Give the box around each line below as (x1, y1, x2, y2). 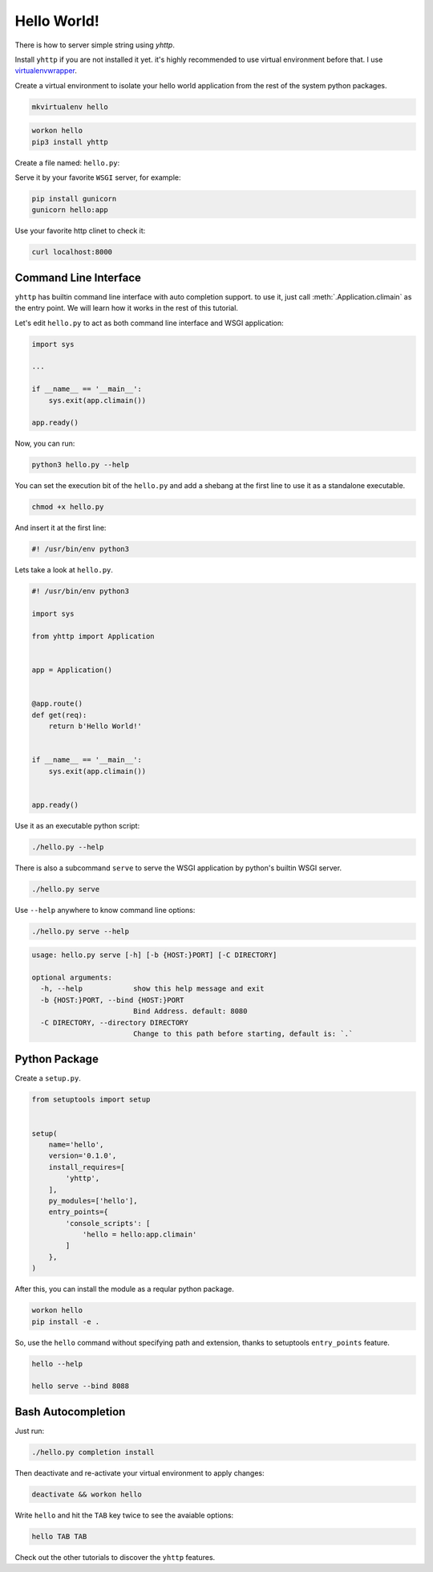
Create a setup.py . (14, 1073, 82, 1083)
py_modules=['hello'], (48, 1196, 138, 1205)
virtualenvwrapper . (14, 66, 78, 75)
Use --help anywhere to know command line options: (14, 905, 196, 914)
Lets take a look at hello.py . (14, 565, 114, 575)
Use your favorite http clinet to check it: (14, 226, 146, 236)
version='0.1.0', (48, 1151, 117, 1160)
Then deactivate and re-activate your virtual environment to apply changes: (14, 1468, 265, 1477)
